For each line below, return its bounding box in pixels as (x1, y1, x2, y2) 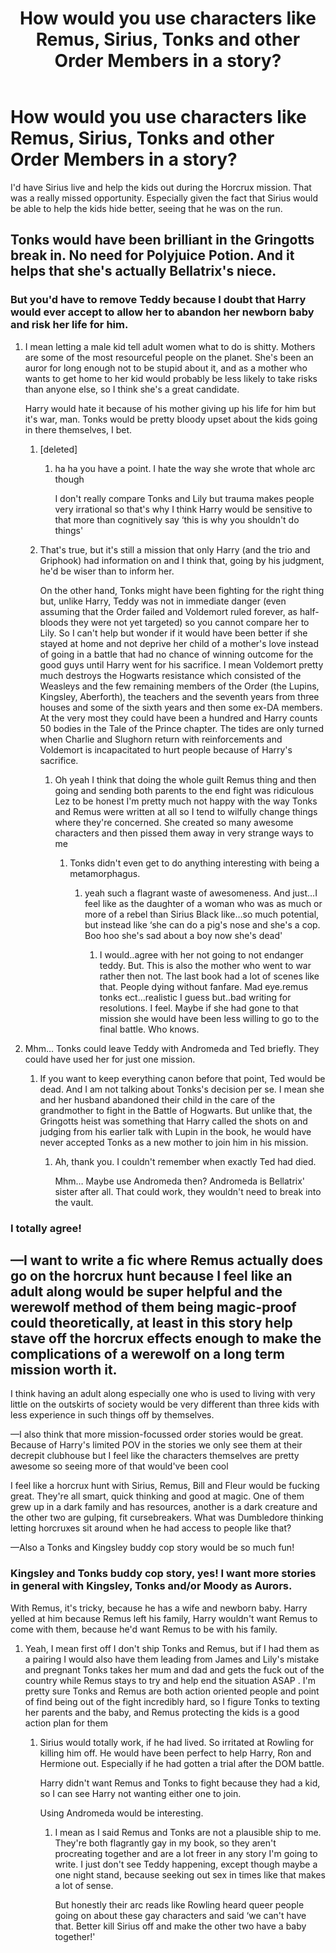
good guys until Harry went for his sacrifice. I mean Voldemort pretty (39, 658, 324, 671)
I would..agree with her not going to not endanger (99, 948, 304, 961)
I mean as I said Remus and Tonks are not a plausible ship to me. (54, 1826, 322, 1838)
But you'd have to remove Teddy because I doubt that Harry (10, 293, 307, 307)
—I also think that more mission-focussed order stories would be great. (10, 1428, 304, 1441)
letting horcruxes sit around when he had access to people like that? (10, 1522, 292, 1534)
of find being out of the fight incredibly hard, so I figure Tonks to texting (24, 1695, 321, 1707)
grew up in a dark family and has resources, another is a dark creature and (10, 1501, 318, 1513)
